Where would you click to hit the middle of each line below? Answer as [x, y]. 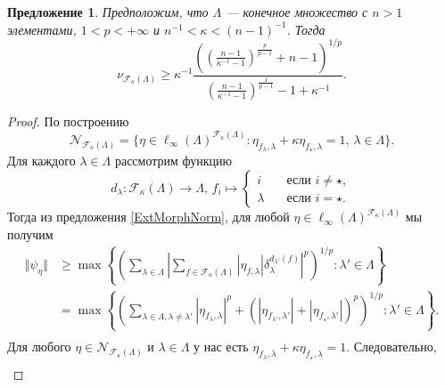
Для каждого [41, 161]
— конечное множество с [297, 12]
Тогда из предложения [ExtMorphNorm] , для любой [148, 217]
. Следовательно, [391, 347]
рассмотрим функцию [173, 161]
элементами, [42, 29]
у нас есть [221, 347]
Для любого [39, 347]
